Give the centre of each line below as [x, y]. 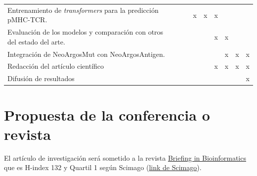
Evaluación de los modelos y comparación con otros [86, 32]
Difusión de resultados [41, 78]
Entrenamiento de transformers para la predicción [83, 10]
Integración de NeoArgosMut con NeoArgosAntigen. [86, 54]
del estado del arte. [36, 41]
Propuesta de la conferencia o [107, 114]
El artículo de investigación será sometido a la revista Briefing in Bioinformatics [125, 157]
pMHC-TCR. [27, 20]
